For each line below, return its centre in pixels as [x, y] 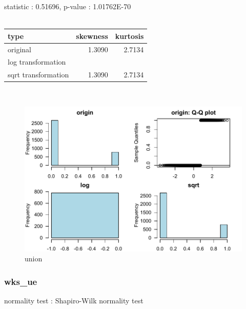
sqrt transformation [38, 75]
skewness [92, 36]
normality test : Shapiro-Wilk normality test [74, 300]
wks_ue [21, 281]
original [19, 49]
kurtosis [129, 36]
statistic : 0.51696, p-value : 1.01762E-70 [68, 6]
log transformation [37, 62]
